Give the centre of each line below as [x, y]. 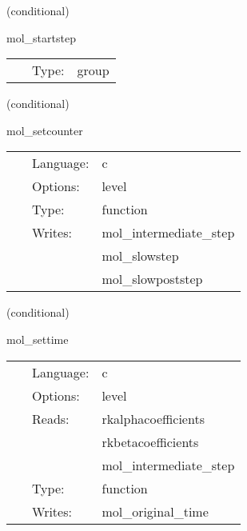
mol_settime [38, 339]
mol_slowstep [140, 256]
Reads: [51, 418]
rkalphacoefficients [153, 418]
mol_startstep [41, 37]
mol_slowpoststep [152, 279]
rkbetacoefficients [150, 441]
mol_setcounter [45, 130]
